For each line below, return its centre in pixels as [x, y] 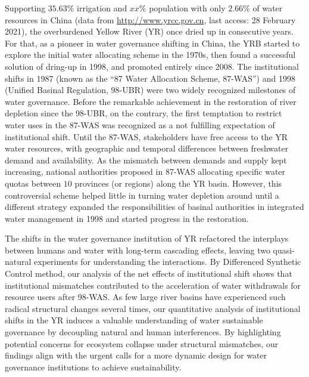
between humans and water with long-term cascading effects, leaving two [138, 250]
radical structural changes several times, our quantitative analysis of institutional [153, 308]
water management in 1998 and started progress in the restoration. [127, 218]
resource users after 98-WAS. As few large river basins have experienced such [145, 297]
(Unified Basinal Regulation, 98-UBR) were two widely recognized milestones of [150, 90]
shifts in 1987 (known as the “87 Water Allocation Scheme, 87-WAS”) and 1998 [150, 78]
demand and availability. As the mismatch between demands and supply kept [146, 160]
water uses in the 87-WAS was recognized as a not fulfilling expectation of [140, 124]
